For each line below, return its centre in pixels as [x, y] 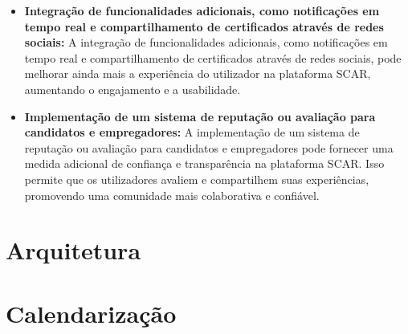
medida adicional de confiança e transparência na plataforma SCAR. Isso [204, 163]
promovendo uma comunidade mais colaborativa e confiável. [172, 195]
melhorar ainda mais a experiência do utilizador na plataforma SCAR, [198, 73]
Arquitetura [73, 250]
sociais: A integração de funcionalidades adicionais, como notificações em [206, 42]
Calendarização [91, 313]
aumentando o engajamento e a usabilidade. [133, 89]
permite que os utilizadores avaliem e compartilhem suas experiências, [197, 179]
